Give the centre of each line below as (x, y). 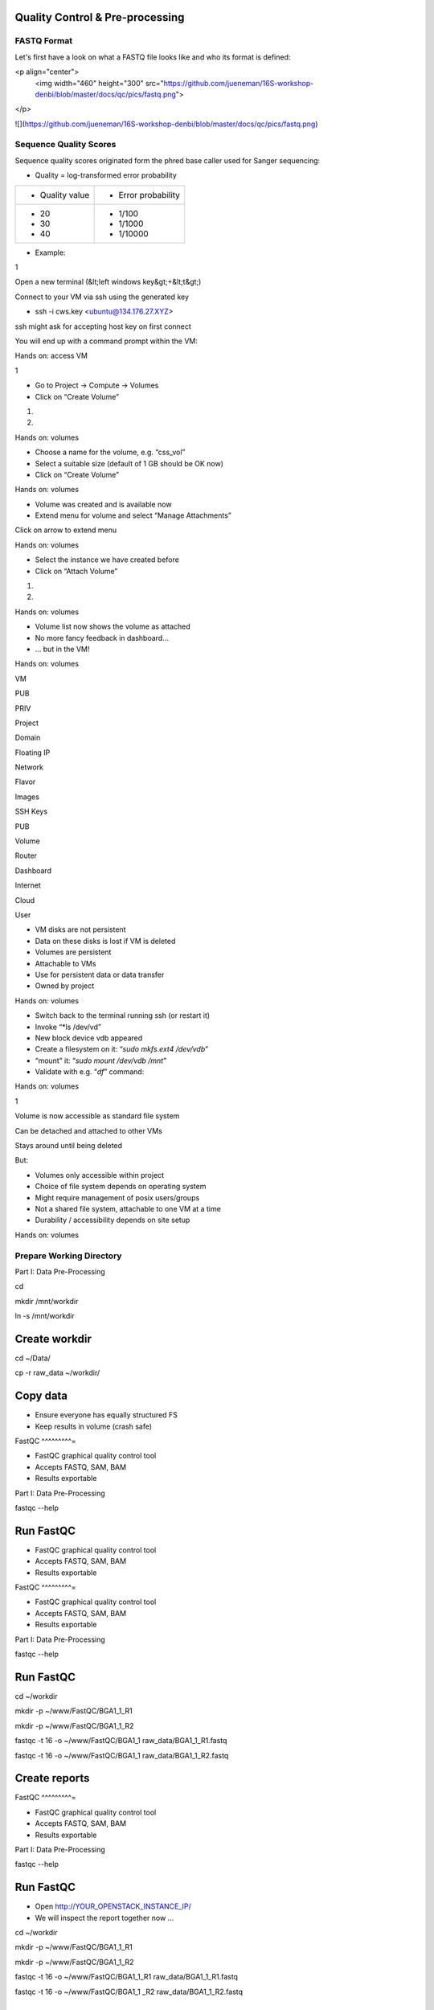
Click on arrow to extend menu (66, 530)
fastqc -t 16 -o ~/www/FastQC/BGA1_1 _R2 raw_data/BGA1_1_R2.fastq (129, 1992)
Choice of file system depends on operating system (121, 1187)
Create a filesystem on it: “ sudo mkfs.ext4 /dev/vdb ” (122, 1049)
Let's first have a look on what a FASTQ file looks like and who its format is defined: (153, 57)
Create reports (52, 1778)
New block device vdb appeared (89, 1038)
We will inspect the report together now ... (104, 1918)
